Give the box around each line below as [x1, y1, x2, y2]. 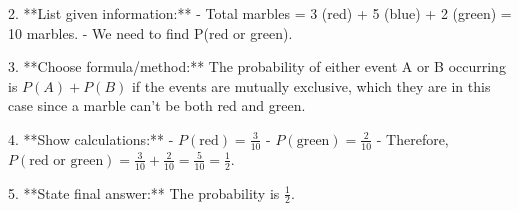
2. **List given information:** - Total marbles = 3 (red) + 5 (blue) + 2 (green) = [8, 3, 512, 23]
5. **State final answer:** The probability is [8, 182, 280, 203]
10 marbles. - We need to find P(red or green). [8, 22, 293, 43]
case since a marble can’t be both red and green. [8, 95, 306, 116]
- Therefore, [376, 128, 449, 149]
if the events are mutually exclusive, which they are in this [131, 75, 491, 96]
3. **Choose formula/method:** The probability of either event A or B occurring [8, 56, 506, 77]
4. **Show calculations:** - [8, 128, 174, 149]
